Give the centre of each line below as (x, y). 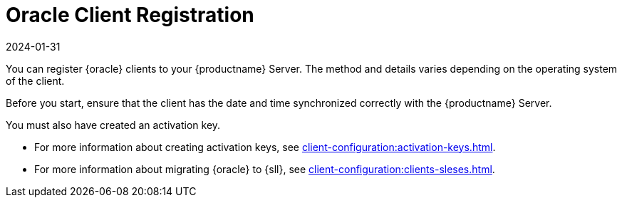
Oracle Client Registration (130, 15)
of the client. (35, 80)
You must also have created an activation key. (113, 125)
